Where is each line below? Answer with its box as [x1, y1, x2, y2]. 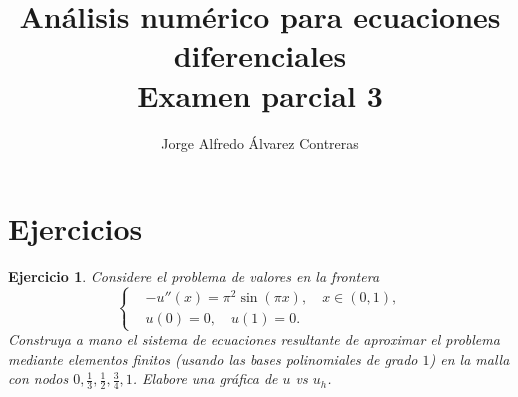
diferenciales [173, 35, 347, 76]
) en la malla [429, 348, 510, 369]
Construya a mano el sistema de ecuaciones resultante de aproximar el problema [8, 329, 500, 350]
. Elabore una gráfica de [132, 368, 278, 389]
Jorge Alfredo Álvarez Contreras [161, 132, 359, 153]
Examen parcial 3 [137, 74, 383, 115]
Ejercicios [8, 208, 143, 249]
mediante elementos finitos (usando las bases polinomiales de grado [8, 348, 418, 369]
